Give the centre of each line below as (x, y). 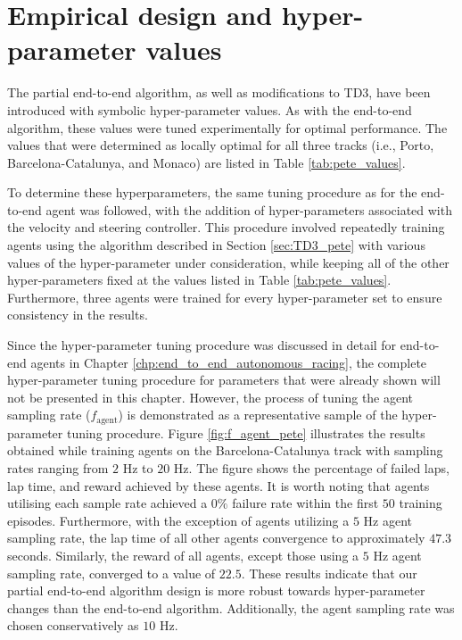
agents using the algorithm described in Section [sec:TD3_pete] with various (216, 245)
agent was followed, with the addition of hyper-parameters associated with (249, 209)
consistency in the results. (78, 315)
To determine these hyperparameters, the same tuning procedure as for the (212, 192)
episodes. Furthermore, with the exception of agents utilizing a (178, 520)
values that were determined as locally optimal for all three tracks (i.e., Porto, (221, 145)
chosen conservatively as (73, 625)
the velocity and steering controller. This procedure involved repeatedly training (226, 227)
